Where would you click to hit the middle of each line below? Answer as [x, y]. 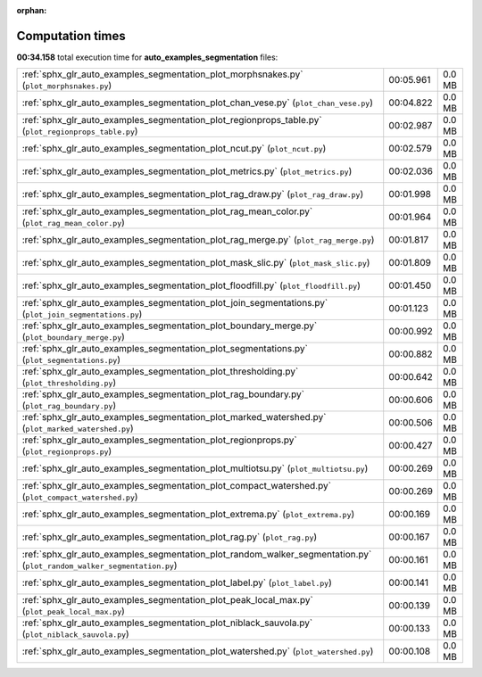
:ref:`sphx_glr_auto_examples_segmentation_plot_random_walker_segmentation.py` [197, 555]
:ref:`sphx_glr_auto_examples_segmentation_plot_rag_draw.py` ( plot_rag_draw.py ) [193, 194]
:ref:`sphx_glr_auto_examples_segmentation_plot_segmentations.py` [165, 349]
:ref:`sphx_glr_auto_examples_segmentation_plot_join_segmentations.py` [175, 303]
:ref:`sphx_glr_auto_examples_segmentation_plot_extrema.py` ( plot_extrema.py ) [188, 515]
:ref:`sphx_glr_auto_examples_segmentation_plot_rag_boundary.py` [163, 394]
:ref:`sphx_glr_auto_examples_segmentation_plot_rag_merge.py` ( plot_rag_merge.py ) [198, 240]
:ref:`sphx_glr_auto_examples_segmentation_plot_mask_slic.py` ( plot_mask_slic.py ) [196, 263]
